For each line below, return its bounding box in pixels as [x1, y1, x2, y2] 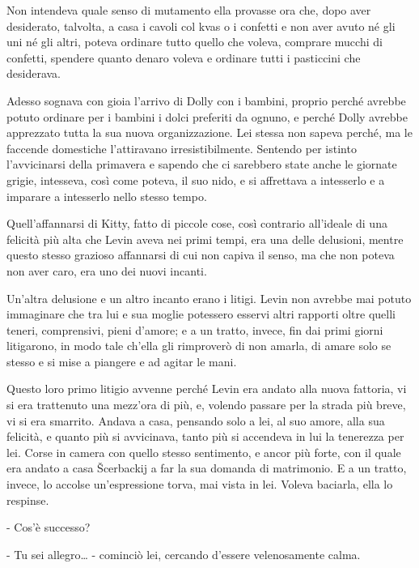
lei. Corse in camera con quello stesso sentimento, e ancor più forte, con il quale [6, 443, 401, 460]
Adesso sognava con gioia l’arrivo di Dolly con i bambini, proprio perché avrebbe [6, 92, 406, 109]
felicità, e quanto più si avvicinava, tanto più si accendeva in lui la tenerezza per [6, 428, 404, 445]
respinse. [6, 491, 49, 508]
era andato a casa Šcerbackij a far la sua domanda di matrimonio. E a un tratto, [6, 459, 407, 476]
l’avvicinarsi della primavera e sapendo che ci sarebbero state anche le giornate [6, 156, 397, 173]
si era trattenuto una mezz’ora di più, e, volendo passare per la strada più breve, [6, 396, 406, 413]
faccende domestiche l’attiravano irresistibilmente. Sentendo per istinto [6, 139, 357, 156]
